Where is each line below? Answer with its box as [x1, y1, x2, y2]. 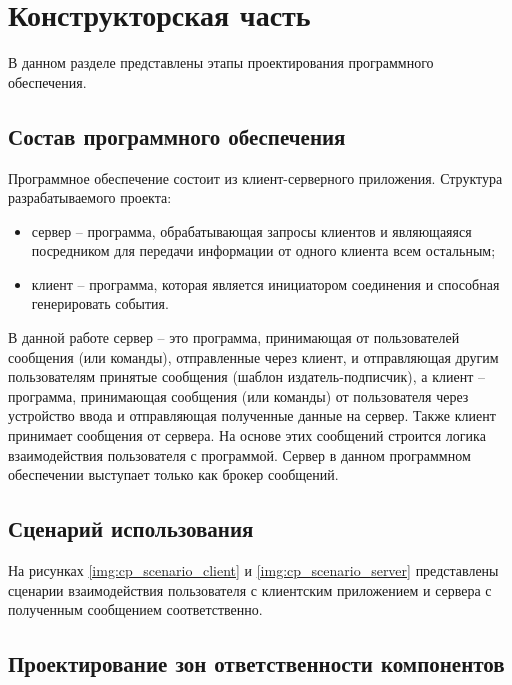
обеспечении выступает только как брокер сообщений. [8, 464, 339, 485]
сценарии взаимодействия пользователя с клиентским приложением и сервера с [8, 579, 492, 600]
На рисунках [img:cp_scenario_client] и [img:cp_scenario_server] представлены [8, 560, 499, 581]
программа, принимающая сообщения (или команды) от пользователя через [8, 385, 469, 406]
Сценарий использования [8, 513, 254, 544]
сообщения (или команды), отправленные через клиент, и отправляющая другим [8, 346, 499, 367]
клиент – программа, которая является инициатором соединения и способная [31, 273, 500, 294]
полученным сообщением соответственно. [8, 599, 263, 620]
